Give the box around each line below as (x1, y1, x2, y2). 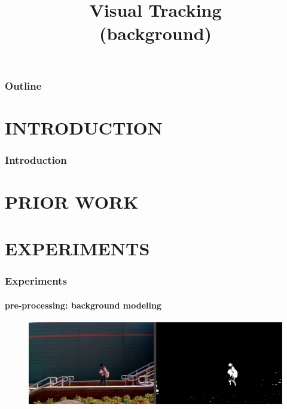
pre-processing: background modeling (5, 298, 162, 311)
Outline (5, 78, 42, 93)
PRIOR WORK (5, 189, 139, 213)
